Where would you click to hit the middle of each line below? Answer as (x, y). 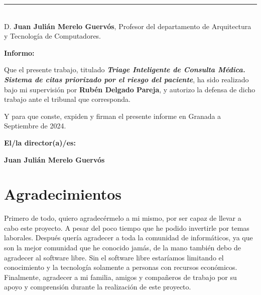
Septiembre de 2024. (35, 126)
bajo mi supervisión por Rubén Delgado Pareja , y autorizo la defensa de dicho (130, 89)
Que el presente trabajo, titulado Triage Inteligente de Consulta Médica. (125, 69)
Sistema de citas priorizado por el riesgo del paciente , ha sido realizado (126, 79)
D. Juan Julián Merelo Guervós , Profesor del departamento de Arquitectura (128, 26)
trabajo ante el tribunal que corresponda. (67, 99)
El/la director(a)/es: (40, 142)
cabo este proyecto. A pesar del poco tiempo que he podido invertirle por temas (127, 228)
